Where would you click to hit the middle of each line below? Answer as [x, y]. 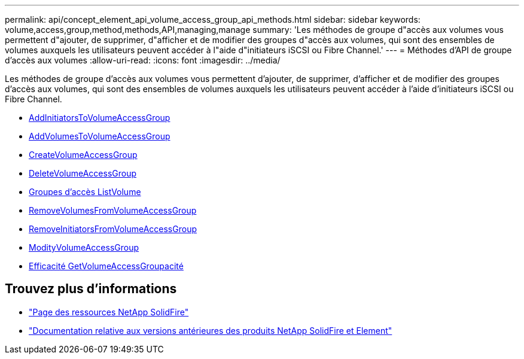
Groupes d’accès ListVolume [85, 192]
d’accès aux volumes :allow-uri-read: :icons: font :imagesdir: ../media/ [143, 60]
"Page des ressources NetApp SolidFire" [109, 312]
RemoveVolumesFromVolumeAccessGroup [113, 210]
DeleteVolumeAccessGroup [83, 173]
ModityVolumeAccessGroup [84, 247]
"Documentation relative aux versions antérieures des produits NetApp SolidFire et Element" [211, 330]
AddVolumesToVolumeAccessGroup [100, 136]
